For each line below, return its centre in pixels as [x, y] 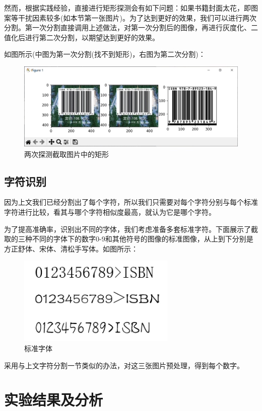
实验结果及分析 [54, 400]
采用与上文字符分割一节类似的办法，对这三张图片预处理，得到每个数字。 [124, 365]
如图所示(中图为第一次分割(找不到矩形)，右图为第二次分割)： [105, 54]
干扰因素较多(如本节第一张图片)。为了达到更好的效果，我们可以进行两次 [137, 17]
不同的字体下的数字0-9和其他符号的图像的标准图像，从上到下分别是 [143, 239]
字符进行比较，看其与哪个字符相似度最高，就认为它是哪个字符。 [110, 212]
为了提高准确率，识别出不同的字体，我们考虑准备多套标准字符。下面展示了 [127, 229]
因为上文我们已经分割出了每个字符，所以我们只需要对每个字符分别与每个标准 [131, 202]
